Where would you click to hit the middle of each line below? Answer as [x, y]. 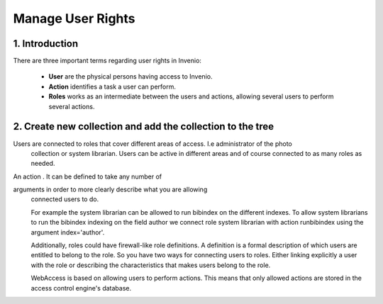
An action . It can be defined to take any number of [88, 176]
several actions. [72, 106]
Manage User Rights [74, 18]
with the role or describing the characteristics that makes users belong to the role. [151, 265]
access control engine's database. [81, 288]
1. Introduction [45, 44]
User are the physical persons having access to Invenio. [131, 77]
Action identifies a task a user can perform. [112, 86]
